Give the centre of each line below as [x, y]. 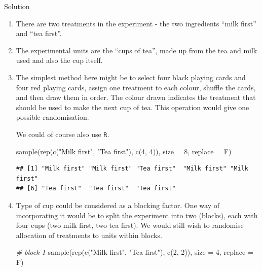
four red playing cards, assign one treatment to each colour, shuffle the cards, [136, 87]
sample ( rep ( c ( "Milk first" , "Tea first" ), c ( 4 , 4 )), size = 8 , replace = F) [124, 151]
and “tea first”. [39, 33]
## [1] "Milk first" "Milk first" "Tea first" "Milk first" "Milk [132, 169]
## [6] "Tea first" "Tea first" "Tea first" [96, 189]
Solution [17, 6]
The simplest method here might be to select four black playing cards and [131, 77]
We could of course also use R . [63, 134]
